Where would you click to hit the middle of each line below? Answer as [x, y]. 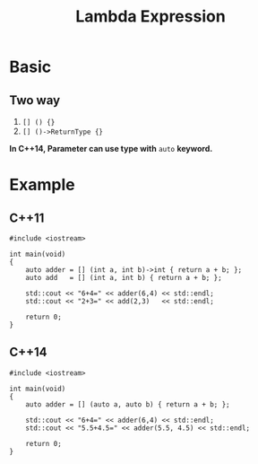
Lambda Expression [150, 17]
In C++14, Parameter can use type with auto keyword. [111, 149]
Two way [35, 100]
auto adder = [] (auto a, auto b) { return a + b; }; [128, 404]
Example [42, 185]
